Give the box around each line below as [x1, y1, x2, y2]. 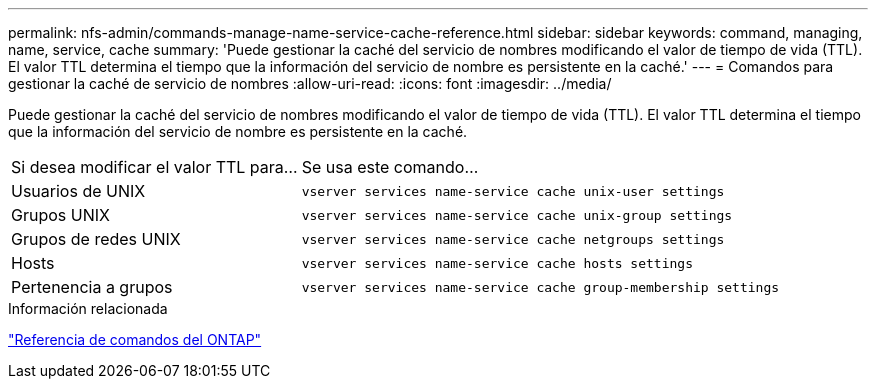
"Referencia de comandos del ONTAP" [8, 331, 262, 348]
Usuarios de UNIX [11, 181, 146, 201]
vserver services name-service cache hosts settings [301, 255, 693, 271]
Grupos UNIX [11, 205, 110, 225]
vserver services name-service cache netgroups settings [301, 231, 725, 247]
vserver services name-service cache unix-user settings [301, 183, 725, 199]
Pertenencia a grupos [11, 277, 173, 297]
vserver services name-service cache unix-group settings [301, 207, 733, 223]
